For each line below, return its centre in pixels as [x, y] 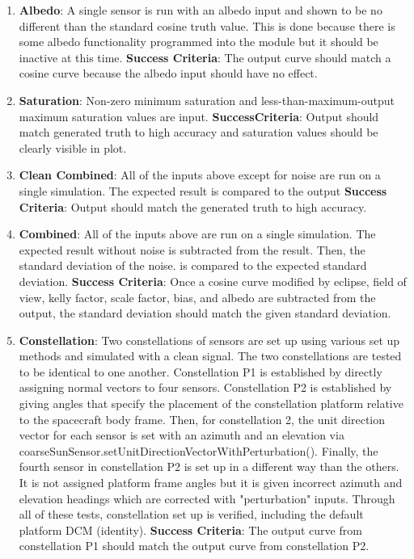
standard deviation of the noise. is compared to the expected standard [193, 265]
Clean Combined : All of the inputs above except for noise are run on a [200, 175]
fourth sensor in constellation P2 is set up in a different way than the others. [209, 467]
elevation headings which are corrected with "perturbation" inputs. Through [207, 498]
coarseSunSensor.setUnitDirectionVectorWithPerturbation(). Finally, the [199, 450]
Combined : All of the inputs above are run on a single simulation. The [197, 234]
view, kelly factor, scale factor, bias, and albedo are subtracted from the [197, 297]
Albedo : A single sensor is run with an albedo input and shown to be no [201, 10]
